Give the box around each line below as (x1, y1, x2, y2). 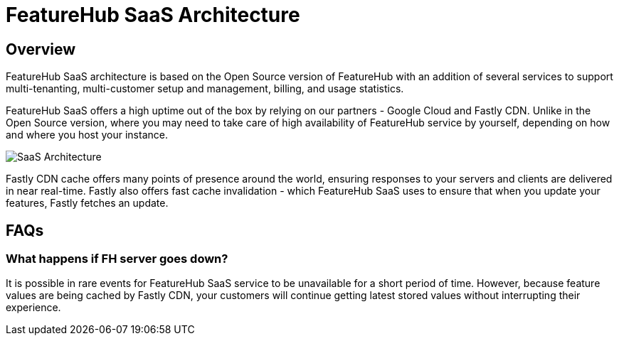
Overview (6, 40, 76, 58)
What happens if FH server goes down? (6, 251, 228, 266)
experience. (6, 301, 61, 314)
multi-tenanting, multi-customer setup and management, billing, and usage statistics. (6, 82, 404, 95)
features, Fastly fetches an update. (6, 197, 169, 210)
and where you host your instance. (6, 129, 168, 141)
